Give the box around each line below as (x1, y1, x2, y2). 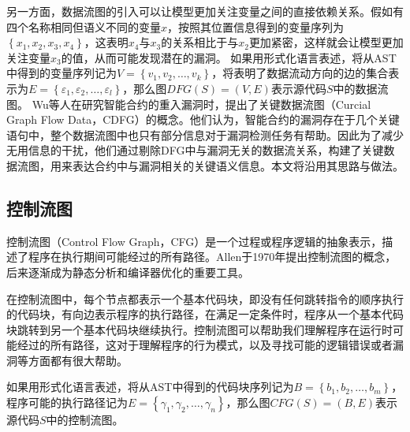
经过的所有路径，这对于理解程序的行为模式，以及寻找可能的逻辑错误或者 (17, 337, 393, 353)
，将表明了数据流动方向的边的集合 (211, 65, 389, 81)
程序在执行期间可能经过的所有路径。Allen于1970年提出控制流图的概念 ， (28, 248, 397, 265)
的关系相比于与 (161, 34, 239, 50)
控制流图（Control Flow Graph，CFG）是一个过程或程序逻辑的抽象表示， (6, 233, 382, 249)
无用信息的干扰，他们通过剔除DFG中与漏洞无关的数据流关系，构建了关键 (6, 142, 384, 158)
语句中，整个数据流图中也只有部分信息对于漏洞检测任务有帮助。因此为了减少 (6, 126, 404, 143)
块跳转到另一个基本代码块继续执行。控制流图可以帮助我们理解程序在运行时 (6, 321, 393, 337)
